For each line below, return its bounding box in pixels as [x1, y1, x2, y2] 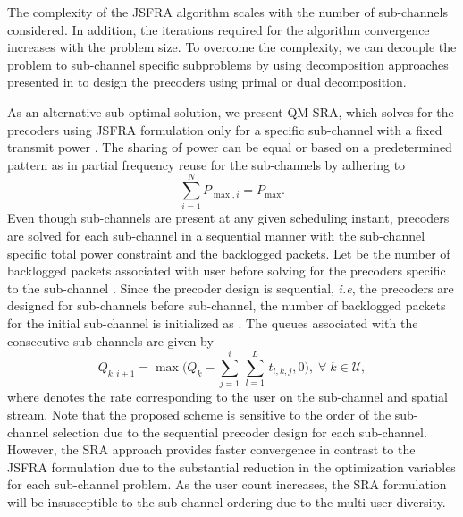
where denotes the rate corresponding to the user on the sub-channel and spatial [7, 387, 448, 406]
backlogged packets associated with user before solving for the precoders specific [7, 261, 446, 280]
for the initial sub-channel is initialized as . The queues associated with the [7, 314, 418, 333]
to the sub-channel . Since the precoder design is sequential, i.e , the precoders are [7, 278, 454, 297]
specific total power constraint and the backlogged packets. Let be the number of [7, 243, 450, 262]
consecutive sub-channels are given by [7, 331, 214, 350]
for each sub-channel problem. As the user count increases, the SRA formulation [7, 475, 447, 494]
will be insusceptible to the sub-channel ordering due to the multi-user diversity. [7, 492, 446, 511]
